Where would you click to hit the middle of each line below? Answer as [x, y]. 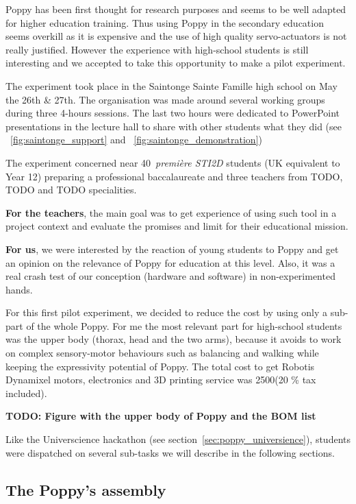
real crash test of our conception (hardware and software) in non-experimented [170, 276]
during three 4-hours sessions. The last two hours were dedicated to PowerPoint [173, 113]
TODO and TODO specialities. [71, 190]
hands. [19, 289]
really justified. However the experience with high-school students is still [157, 49]
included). [26, 393]
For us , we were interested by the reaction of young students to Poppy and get [172, 249]
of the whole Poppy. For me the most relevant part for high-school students [184, 325]
